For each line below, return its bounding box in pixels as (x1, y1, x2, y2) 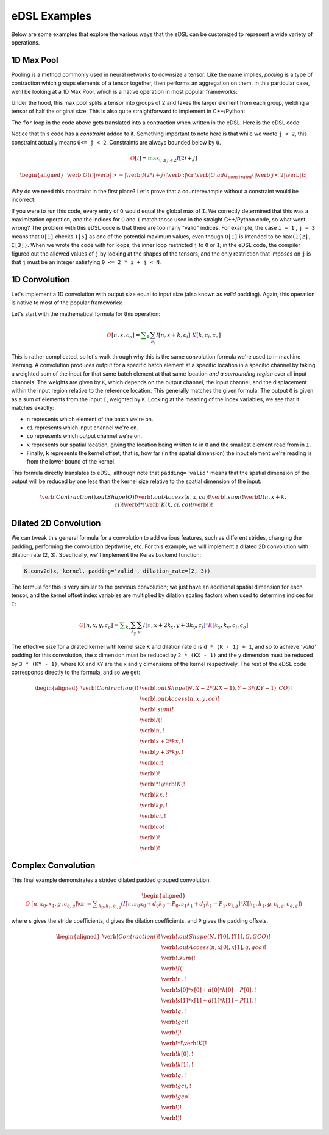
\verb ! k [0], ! (161, 1051, 194, 1058)
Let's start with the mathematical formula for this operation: (11, 310, 161, 317)
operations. (11, 38, 40, 46)
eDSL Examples (11, 9, 92, 23)
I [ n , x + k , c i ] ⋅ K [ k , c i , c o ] (155, 331, 221, 340)
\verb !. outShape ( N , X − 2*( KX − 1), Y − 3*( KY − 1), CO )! (140, 685, 292, 692)
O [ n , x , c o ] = (107, 331, 140, 340)
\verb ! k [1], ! (161, 1061, 194, 1069)
